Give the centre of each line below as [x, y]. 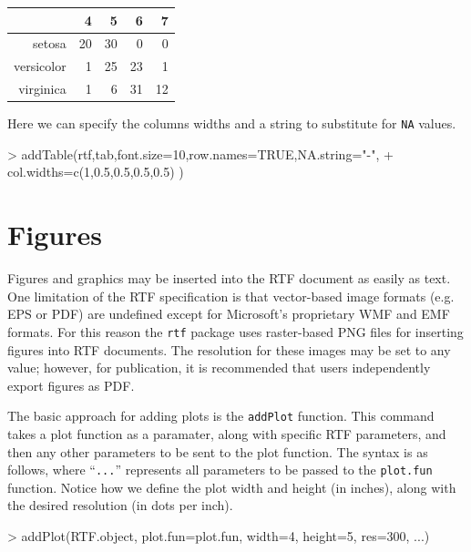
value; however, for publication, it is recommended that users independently [219, 368]
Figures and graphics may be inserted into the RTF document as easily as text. [229, 278]
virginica [42, 89]
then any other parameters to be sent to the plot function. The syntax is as [218, 451]
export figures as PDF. [71, 385]
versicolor [40, 66]
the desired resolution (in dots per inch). [120, 505]
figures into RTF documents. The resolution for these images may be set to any [229, 349]
